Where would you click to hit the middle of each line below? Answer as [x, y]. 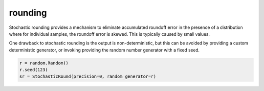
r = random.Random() [44, 63]
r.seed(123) [34, 70]
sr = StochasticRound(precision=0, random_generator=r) [88, 77]
